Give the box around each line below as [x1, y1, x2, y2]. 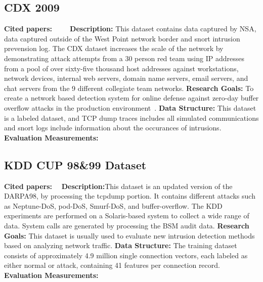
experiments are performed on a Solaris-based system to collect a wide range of [4, 210, 249, 221]
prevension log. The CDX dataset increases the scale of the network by [4, 43, 224, 54]
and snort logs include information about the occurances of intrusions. [4, 122, 222, 133]
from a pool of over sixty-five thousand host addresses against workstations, [4, 63, 239, 73]
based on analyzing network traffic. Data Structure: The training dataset [4, 240, 237, 251]
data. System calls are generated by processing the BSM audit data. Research [4, 220, 249, 230]
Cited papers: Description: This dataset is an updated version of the [4, 180, 233, 191]
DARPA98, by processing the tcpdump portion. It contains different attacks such [4, 191, 255, 201]
